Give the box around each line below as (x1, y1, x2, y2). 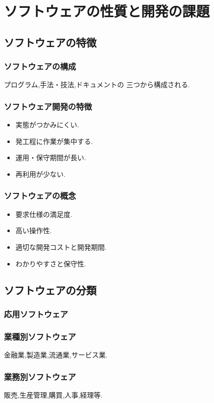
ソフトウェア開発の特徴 (4, 100, 92, 112)
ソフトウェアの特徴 (4, 34, 96, 49)
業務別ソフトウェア (4, 370, 76, 382)
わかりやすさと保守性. (15, 258, 86, 268)
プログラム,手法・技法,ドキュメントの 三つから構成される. (4, 79, 190, 90)
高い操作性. (15, 225, 52, 236)
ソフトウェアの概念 (4, 190, 76, 202)
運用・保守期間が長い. (15, 152, 86, 163)
